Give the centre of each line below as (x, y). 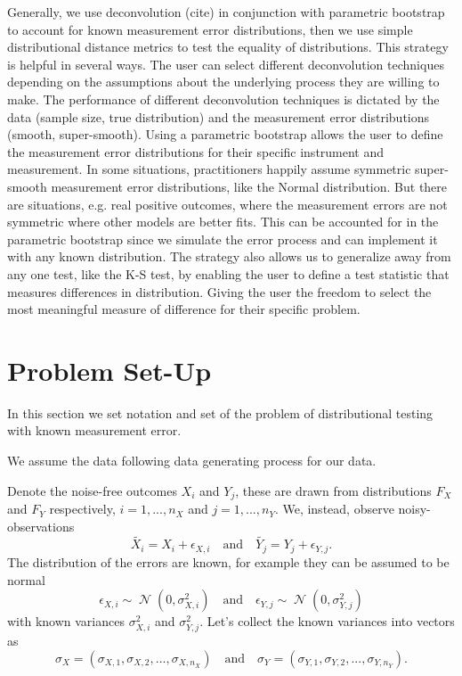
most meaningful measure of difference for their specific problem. (184, 309)
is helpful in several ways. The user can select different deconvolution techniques (226, 64)
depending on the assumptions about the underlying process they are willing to (223, 82)
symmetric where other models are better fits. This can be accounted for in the (223, 222)
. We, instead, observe (334, 509)
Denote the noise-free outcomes (92, 490)
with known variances (66, 621)
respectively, (82, 509)
